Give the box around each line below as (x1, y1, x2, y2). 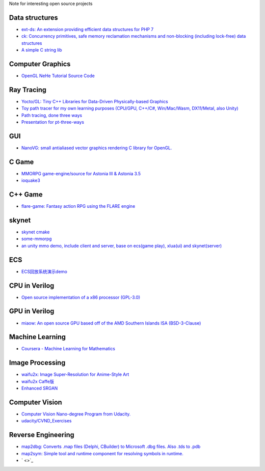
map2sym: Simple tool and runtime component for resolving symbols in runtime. (21, 450, 184, 456)
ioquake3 (21, 177, 40, 184)
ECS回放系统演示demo (21, 268, 68, 275)
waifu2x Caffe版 (21, 378, 54, 384)
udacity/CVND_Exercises (21, 418, 72, 424)
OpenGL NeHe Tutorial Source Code (21, 73, 95, 79)
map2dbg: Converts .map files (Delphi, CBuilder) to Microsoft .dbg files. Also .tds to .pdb (21, 443, 201, 449)
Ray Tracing (9, 85, 47, 94)
